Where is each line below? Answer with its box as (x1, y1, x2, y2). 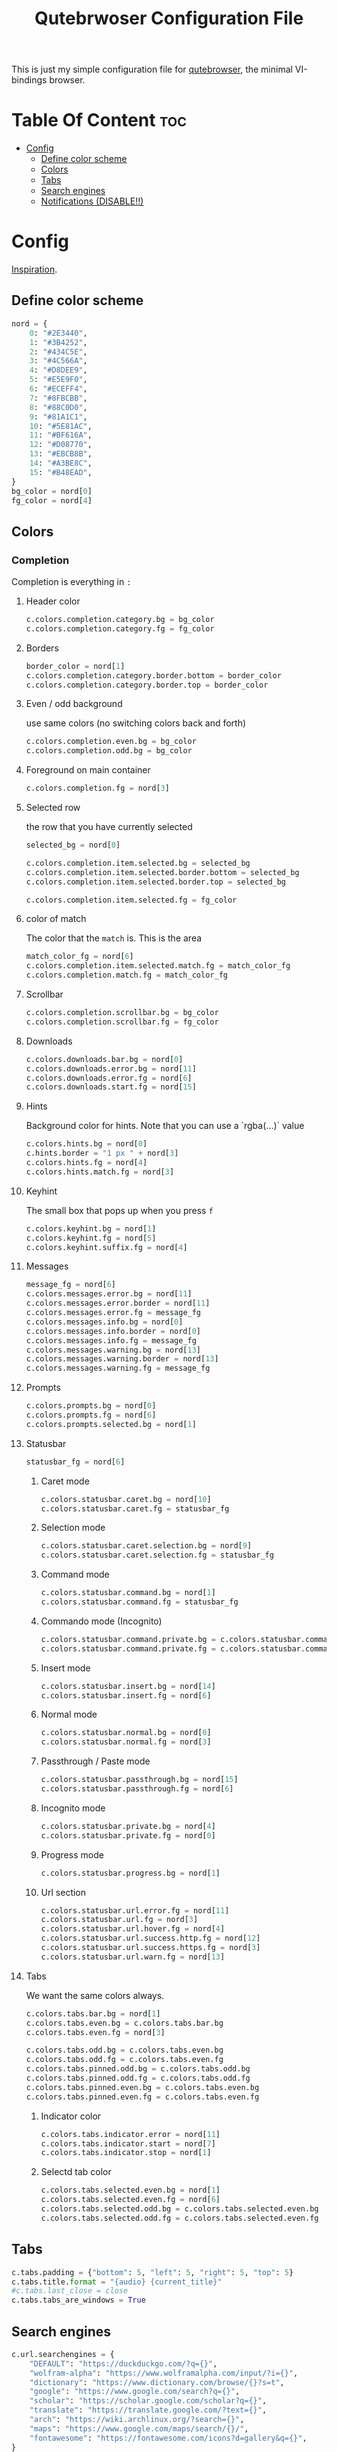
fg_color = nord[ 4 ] (11, 495, 93, 506)
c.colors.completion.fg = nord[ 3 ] (25, 783, 170, 794)
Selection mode (40, 1522, 106, 1534)
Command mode (40, 1568, 110, 1581)
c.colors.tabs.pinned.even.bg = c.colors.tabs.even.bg (25, 2082, 260, 2092)
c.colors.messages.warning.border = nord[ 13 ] (25, 1354, 219, 1364)
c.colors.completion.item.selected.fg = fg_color (25, 895, 238, 905)
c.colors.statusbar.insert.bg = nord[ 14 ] (40, 1681, 216, 1691)
